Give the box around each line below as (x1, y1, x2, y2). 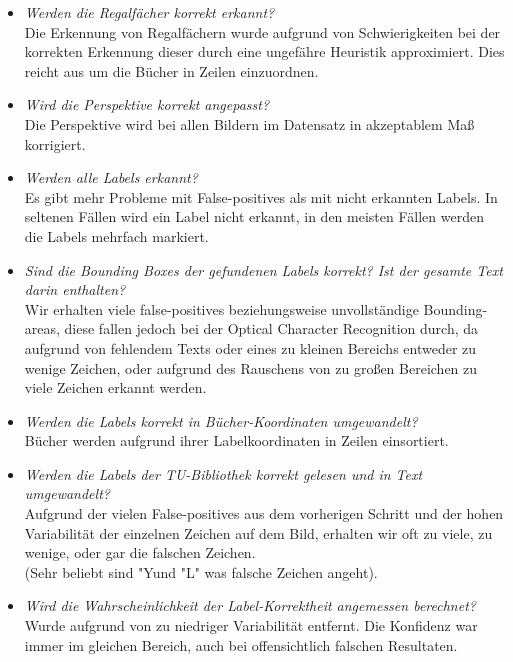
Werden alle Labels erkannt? (24, 167, 198, 188)
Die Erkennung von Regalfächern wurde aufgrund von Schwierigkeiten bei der (24, 21, 501, 42)
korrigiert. (24, 133, 86, 154)
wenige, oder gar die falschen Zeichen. (24, 542, 256, 563)
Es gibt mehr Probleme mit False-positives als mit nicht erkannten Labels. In (24, 186, 498, 207)
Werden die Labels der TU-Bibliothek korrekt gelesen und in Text (24, 463, 423, 484)
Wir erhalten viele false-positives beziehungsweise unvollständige (24, 298, 419, 319)
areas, (24, 318, 60, 339)
